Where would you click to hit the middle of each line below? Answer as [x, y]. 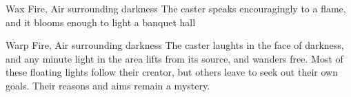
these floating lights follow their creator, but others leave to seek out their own [172, 72]
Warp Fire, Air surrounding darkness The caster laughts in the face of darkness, [175, 45]
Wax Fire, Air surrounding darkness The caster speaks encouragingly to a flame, [176, 8]
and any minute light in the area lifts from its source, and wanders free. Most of [174, 58]
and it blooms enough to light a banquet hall [101, 22]
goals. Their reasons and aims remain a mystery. [108, 85]
